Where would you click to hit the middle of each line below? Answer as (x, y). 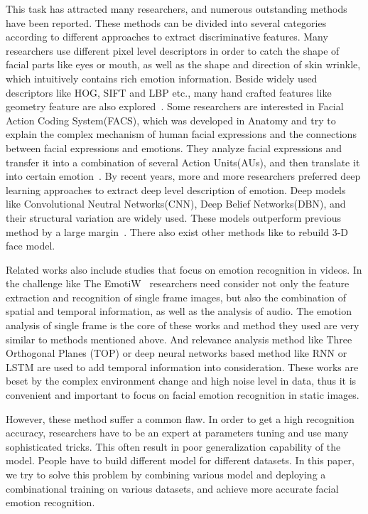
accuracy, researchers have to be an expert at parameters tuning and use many (177, 433)
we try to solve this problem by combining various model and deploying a (166, 474)
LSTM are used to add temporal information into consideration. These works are (182, 366)
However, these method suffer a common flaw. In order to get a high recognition (180, 418)
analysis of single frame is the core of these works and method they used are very (183, 325)
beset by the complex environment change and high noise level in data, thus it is (181, 381)
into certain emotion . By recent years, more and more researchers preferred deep (183, 176)
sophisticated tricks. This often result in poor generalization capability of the (173, 446)
